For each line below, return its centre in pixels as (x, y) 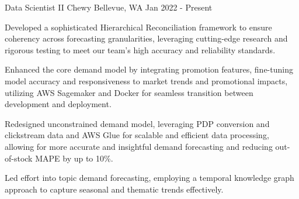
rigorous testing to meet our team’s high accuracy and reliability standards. (140, 49)
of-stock (19, 158)
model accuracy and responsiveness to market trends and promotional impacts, (146, 80)
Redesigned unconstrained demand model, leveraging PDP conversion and (137, 123)
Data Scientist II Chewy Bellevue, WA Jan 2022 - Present (109, 7)
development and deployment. (58, 104)
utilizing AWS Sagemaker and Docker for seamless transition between (129, 92)
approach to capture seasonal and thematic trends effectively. (114, 189)
